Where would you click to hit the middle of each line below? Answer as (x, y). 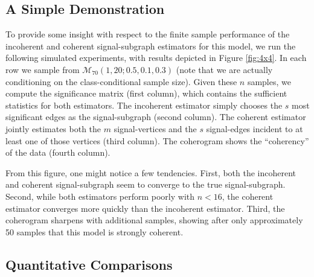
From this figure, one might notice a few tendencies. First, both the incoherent (151, 172)
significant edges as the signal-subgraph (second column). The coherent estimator (156, 117)
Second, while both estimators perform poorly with (100, 196)
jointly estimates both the (53, 128)
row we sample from (43, 69)
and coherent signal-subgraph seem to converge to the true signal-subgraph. (146, 184)
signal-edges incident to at (255, 128)
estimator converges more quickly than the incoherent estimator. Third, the (145, 208)
